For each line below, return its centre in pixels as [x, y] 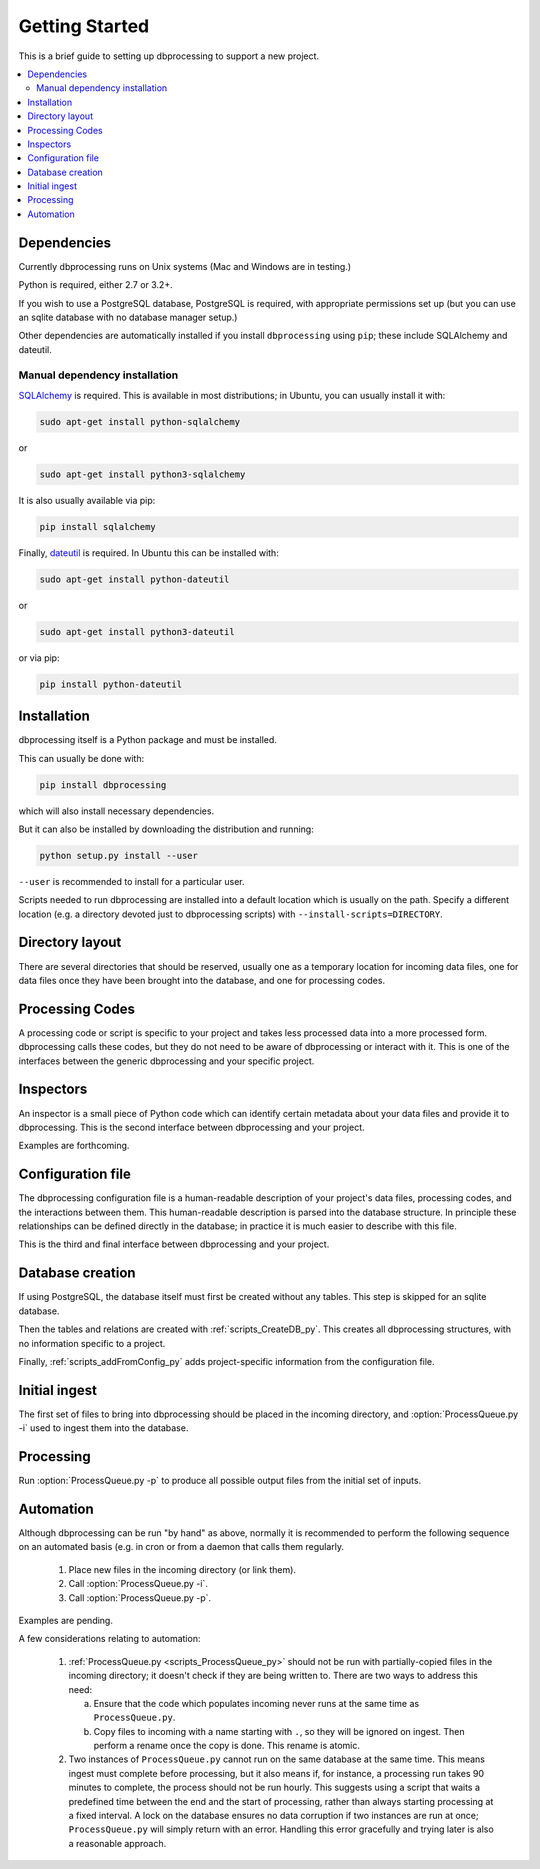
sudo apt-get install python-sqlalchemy [139, 421]
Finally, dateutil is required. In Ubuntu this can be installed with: [148, 552]
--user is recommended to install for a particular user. [131, 881]
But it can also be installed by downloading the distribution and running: [166, 829]
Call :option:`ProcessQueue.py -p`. [140, 1597]
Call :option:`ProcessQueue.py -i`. [138, 1584]
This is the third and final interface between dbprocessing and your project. [174, 1244]
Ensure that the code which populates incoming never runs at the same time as [256, 1703]
